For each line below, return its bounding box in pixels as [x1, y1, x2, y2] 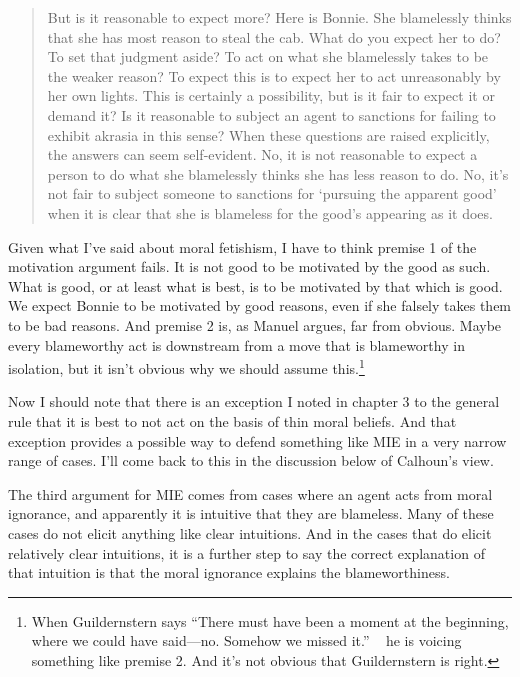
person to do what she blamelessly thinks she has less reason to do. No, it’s [47, 163, 509, 184]
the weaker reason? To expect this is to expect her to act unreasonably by [47, 65, 501, 86]
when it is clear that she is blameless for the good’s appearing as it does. [47, 202, 493, 223]
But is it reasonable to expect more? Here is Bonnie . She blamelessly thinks [47, 7, 512, 27]
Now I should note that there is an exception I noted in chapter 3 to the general [8, 391, 500, 412]
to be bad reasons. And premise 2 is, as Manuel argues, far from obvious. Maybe [8, 314, 502, 335]
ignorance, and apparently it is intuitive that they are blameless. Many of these [8, 503, 494, 524]
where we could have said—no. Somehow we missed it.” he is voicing [31, 630, 462, 651]
